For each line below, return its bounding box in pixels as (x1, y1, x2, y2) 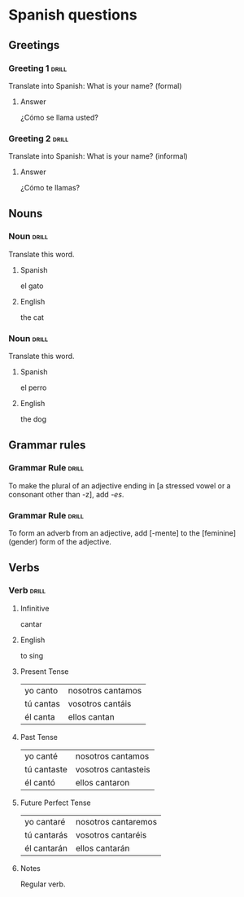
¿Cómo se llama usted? (20, 112, 99, 122)
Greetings (8, 38, 60, 52)
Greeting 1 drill (8, 63, 68, 74)
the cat (20, 312, 45, 322)
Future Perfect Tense (20, 798, 91, 807)
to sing (20, 650, 44, 660)
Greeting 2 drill (8, 133, 69, 144)
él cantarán (24, 842, 68, 854)
